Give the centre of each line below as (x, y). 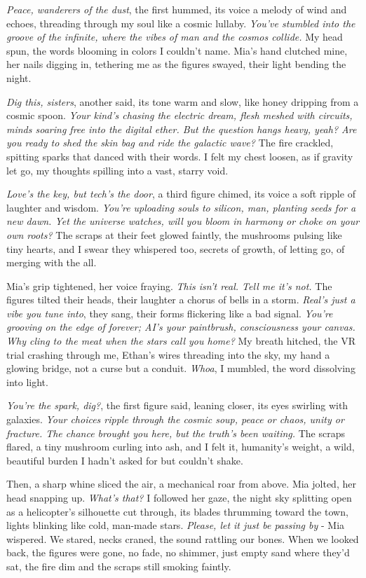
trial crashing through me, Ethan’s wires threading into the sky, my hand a (168, 354)
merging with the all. (52, 262)
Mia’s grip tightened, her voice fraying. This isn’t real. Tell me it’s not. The (169, 285)
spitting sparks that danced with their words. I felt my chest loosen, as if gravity (180, 156)
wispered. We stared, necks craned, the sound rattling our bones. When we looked (183, 538)
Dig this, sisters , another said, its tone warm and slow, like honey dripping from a (183, 101)
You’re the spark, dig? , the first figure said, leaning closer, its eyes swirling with (177, 405)
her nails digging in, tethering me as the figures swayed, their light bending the (176, 64)
